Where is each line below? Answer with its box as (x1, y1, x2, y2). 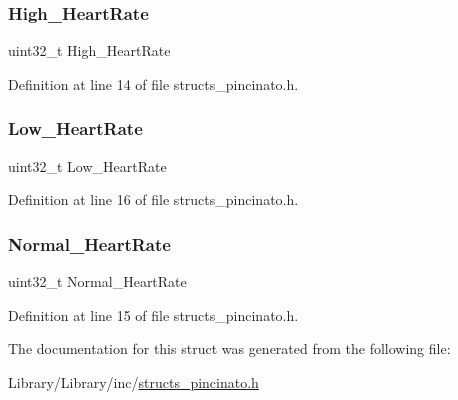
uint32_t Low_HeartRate (8, 155, 167, 176)
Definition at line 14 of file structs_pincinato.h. (8, 73, 299, 94)
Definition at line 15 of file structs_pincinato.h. (8, 304, 299, 325)
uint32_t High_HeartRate (8, 40, 171, 61)
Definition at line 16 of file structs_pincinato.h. (8, 189, 299, 210)
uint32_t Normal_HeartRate (8, 271, 187, 292)
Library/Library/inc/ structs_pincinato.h (8, 371, 259, 392)
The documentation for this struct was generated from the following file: (8, 338, 451, 359)
